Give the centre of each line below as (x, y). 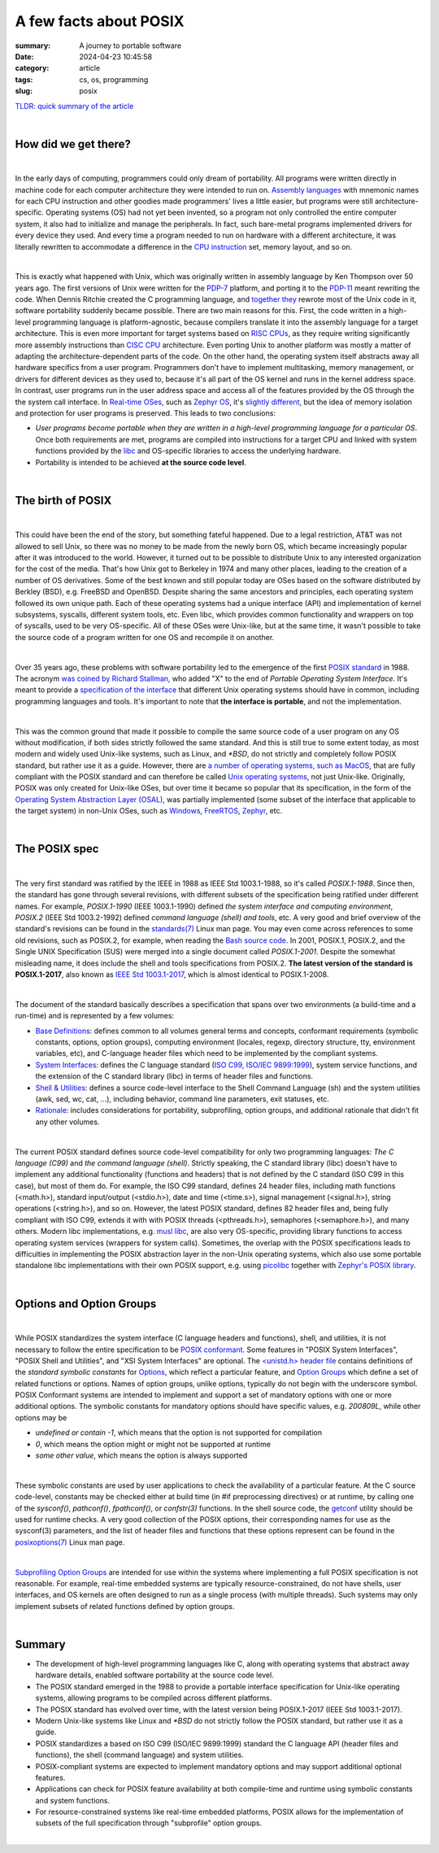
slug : (24, 91)
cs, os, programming (114, 79)
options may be (41, 1417)
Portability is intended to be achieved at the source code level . (141, 462)
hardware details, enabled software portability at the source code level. (154, 1675)
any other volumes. (67, 1122)
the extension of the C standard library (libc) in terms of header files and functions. (174, 1076)
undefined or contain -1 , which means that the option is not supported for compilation (179, 1432)
